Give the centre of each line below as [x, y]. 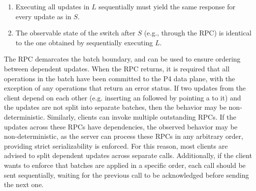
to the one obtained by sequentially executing [84, 42]
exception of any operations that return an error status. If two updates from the [125, 88]
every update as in [43, 16]
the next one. [24, 184]
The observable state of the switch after [75, 33]
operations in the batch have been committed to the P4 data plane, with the [120, 78]
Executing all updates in [52, 6]
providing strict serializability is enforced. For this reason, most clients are [116, 145]
